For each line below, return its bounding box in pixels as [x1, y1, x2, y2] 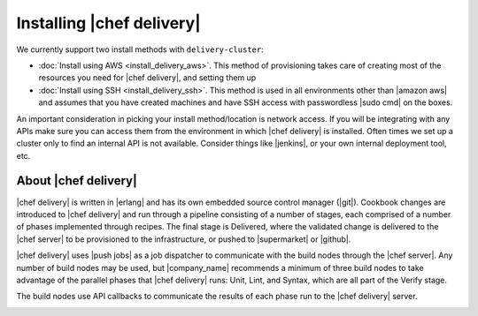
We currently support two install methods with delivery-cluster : [16, 44, 265, 55]
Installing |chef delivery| [16, 13, 201, 33]
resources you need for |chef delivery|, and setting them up [38, 72, 257, 83]
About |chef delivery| [16, 173, 137, 189]
